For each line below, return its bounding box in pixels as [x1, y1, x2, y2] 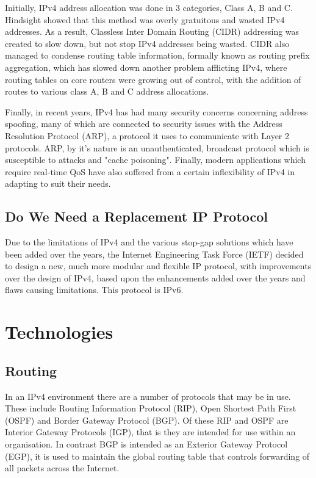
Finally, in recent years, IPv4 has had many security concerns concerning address [5, 105, 308, 118]
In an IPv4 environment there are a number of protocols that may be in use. [5, 389, 291, 402]
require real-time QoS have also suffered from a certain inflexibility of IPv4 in [5, 165, 295, 178]
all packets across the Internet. [5, 462, 120, 474]
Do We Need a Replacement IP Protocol [5, 207, 268, 226]
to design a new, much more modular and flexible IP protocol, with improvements [5, 259, 312, 272]
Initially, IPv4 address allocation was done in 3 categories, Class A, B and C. [5, 1, 293, 13]
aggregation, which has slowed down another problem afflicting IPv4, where [5, 60, 287, 73]
